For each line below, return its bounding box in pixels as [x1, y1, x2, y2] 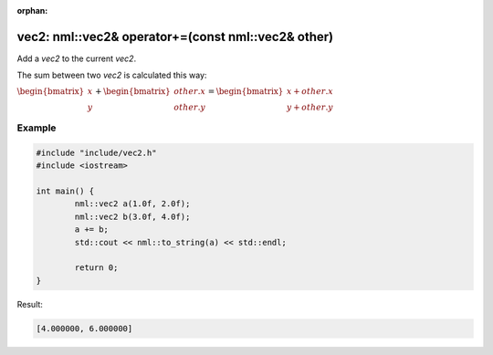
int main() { [36, 186, 95, 196]
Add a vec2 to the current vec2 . [16, 53, 137, 64]
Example [16, 121, 57, 134]
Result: [16, 298, 43, 309]
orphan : [16, 5, 48, 16]
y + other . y [286, 101, 333, 112]
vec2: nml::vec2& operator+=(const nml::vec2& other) [16, 28, 333, 45]
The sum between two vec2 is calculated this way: [16, 69, 207, 81]
